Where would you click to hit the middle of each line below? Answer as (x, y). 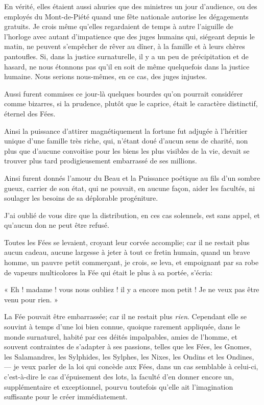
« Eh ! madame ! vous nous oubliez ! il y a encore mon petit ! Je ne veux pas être (132, 289)
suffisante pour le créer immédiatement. (66, 397)
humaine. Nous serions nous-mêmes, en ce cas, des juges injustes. (106, 76)
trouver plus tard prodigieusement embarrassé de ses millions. (101, 161)
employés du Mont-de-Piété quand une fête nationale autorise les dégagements (126, 16)
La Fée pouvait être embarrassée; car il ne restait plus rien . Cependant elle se (125, 316)
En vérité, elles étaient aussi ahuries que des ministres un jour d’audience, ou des (131, 6)
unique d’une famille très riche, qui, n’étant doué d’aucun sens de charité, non (126, 141)
